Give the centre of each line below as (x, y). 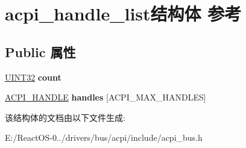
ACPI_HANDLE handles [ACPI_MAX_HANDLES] (106, 97)
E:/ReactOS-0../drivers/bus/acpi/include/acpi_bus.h (104, 137)
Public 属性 (40, 51)
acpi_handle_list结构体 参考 (123, 14)
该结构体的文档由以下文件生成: (65, 117)
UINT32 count (33, 77)
